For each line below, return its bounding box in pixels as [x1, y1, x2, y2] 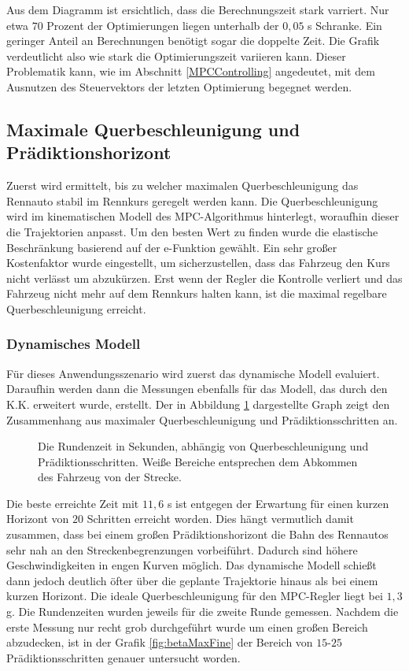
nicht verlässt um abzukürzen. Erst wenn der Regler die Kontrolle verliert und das [6, 269, 403, 286]
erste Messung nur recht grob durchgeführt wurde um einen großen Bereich [6, 618, 368, 635]
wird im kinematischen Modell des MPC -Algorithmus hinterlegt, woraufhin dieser [6, 208, 400, 224]
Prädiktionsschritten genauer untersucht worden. [6, 649, 241, 665]
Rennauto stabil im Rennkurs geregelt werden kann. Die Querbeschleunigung [6, 192, 378, 209]
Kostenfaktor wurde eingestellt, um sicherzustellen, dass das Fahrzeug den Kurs [6, 254, 390, 271]
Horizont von [6, 510, 69, 527]
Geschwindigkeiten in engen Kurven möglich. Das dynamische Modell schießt [6, 557, 377, 573]
